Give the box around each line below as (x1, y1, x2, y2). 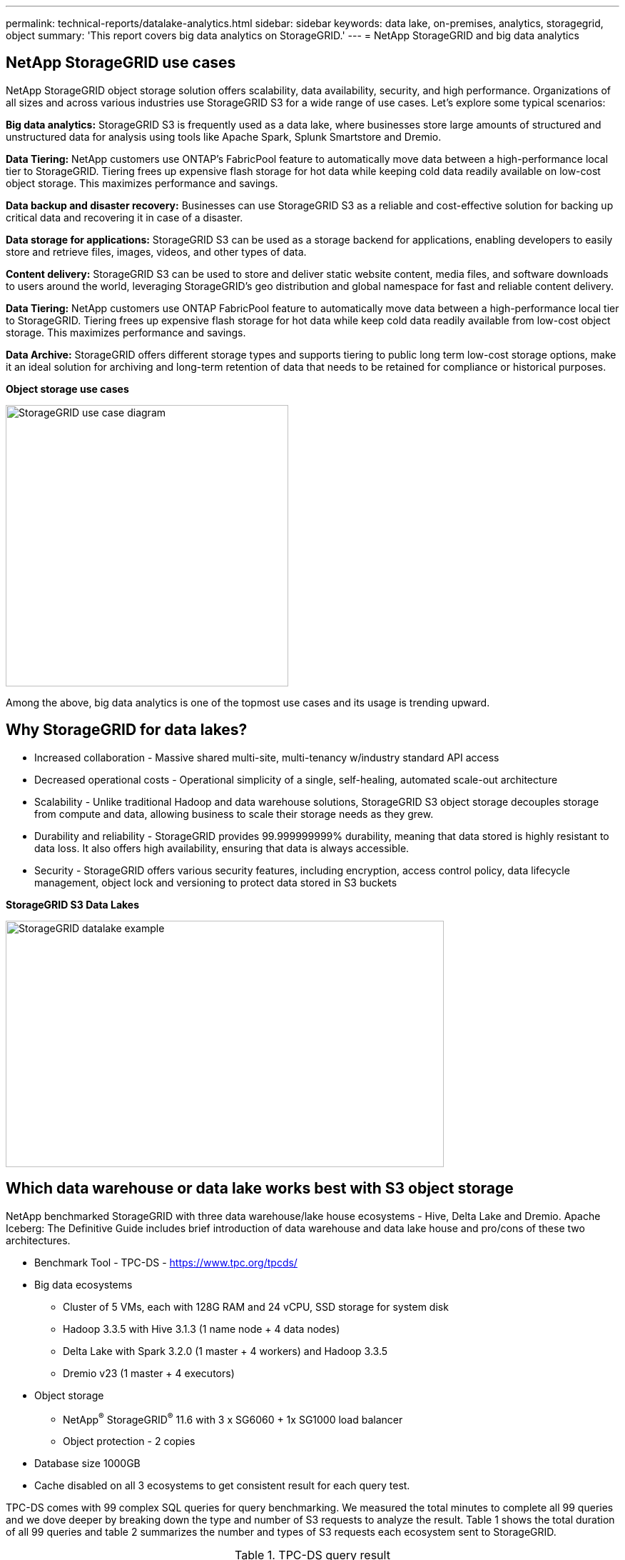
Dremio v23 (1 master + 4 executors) (63, 1366, 235, 1379)
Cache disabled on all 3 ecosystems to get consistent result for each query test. (34, 1479, 410, 1492)
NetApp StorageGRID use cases (6, 54, 236, 72)
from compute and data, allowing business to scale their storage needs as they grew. (34, 807, 434, 820)
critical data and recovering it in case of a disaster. (6, 211, 243, 224)
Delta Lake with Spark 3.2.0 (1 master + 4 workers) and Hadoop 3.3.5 (63, 1344, 388, 1357)
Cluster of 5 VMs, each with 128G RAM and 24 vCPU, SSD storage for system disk (63, 1300, 449, 1313)
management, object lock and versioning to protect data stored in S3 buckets (34, 876, 397, 889)
